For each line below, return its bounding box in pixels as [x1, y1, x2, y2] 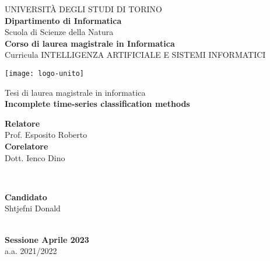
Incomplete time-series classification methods [5, 98, 190, 110]
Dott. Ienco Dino [5, 151, 65, 163]
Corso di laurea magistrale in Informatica [5, 37, 175, 49]
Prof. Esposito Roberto [5, 128, 87, 141]
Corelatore [5, 140, 48, 152]
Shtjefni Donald [5, 202, 61, 214]
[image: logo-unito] [5, 69, 85, 78]
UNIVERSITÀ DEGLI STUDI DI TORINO [5, 3, 162, 15]
